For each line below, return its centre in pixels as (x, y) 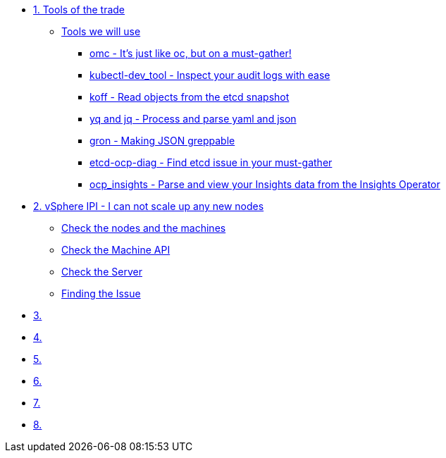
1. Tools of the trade (79, 10)
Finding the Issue (101, 293)
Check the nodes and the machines (144, 228)
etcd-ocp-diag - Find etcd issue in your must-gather (211, 162)
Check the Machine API (116, 250)
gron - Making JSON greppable (162, 141)
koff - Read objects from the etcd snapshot (190, 97)
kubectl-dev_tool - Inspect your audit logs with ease (210, 75)
